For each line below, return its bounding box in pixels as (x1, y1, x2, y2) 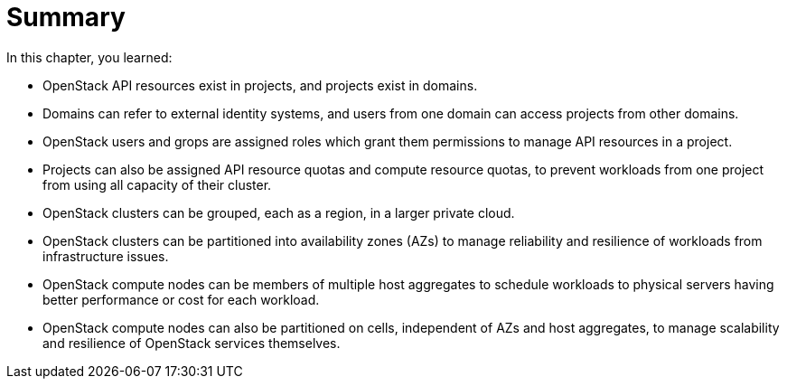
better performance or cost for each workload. (42, 291, 320, 307)
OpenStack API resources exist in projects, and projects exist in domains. (42, 77, 478, 93)
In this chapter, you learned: (6, 49, 173, 65)
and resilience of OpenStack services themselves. (42, 334, 341, 351)
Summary (6, 2, 126, 33)
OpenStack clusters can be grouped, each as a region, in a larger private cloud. (42, 204, 515, 221)
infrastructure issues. (42, 248, 169, 264)
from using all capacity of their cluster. (42, 176, 272, 193)
